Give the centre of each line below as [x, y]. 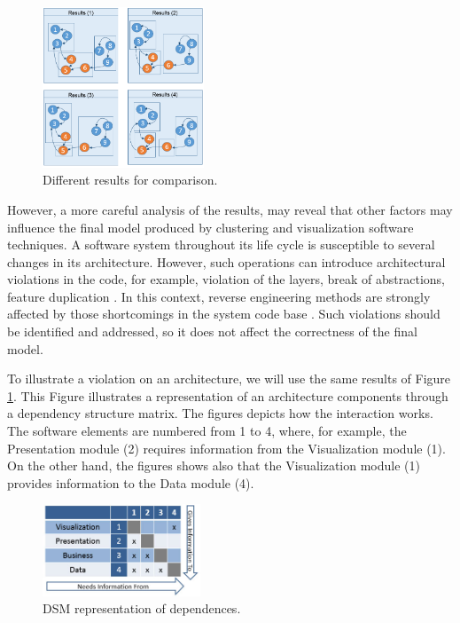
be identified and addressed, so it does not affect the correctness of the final [212, 331]
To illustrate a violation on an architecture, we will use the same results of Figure [229, 379]
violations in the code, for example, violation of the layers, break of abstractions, [226, 279]
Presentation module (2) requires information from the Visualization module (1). [226, 448]
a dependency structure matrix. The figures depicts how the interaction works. [220, 413]
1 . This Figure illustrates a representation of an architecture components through [228, 395]
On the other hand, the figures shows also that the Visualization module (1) [214, 465]
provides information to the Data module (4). [131, 482]
